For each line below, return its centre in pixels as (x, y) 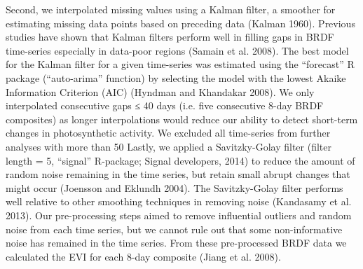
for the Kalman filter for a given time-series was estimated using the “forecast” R (180, 64)
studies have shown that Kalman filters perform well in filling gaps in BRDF (170, 37)
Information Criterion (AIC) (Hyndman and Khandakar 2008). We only (160, 91)
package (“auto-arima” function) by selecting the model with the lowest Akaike (176, 77)
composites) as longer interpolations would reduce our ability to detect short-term (182, 119)
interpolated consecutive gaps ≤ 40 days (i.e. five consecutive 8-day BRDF (165, 105)
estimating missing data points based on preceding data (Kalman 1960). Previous (180, 23)
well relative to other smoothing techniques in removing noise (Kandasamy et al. (179, 201)
